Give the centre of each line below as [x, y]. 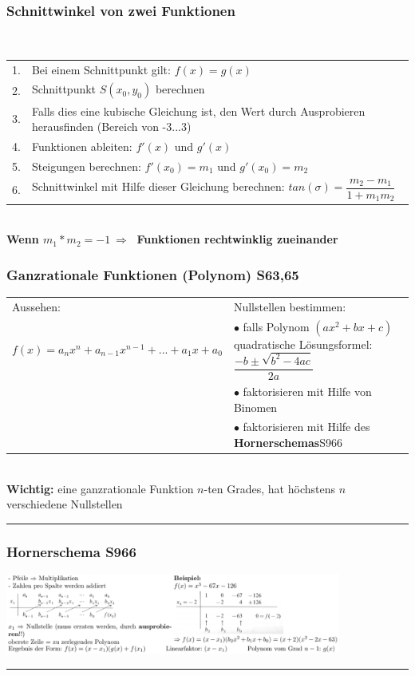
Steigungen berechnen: [86, 166]
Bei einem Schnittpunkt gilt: [101, 69]
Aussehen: [36, 306]
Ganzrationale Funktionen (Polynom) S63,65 [153, 274]
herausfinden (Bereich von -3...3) [111, 127]
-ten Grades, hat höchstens [269, 488]
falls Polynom [276, 326]
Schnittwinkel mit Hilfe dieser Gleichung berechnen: [158, 186]
